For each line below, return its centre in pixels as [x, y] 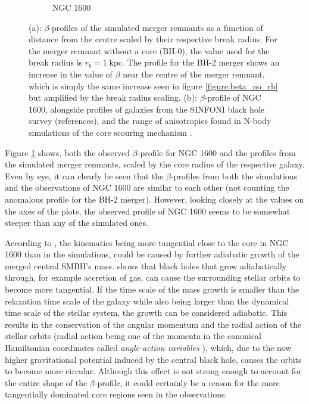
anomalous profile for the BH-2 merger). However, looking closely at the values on [154, 199]
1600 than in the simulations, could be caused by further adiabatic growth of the [152, 254]
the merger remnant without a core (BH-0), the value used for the [149, 50]
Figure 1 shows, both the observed [68, 152]
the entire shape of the [46, 382]
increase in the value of [71, 74]
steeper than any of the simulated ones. [77, 223]
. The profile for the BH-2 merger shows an [201, 62]
